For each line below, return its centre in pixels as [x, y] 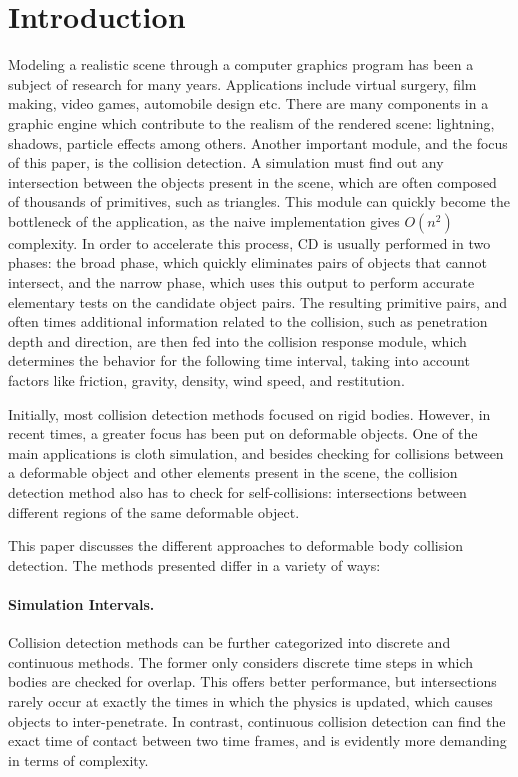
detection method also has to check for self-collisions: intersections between [237, 492]
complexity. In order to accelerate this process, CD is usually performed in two [249, 242]
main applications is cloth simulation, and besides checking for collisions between [256, 452]
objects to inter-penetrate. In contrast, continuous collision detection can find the [257, 720]
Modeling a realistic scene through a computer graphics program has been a [241, 64]
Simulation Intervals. [81, 603]
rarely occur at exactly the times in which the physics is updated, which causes [250, 700]
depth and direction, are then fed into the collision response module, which [237, 340]
